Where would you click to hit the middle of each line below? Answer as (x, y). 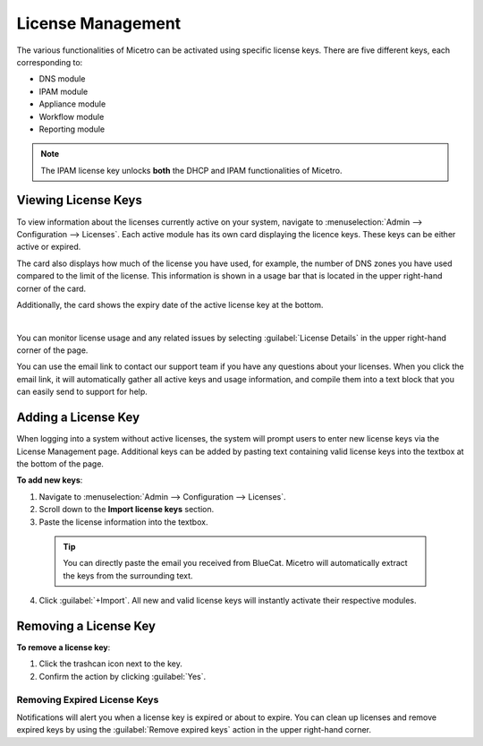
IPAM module (64, 91)
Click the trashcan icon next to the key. (110, 664)
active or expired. (49, 247)
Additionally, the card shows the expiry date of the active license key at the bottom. (170, 304)
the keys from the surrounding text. (128, 575)
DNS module (62, 79)
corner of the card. (51, 288)
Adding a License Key (78, 418)
